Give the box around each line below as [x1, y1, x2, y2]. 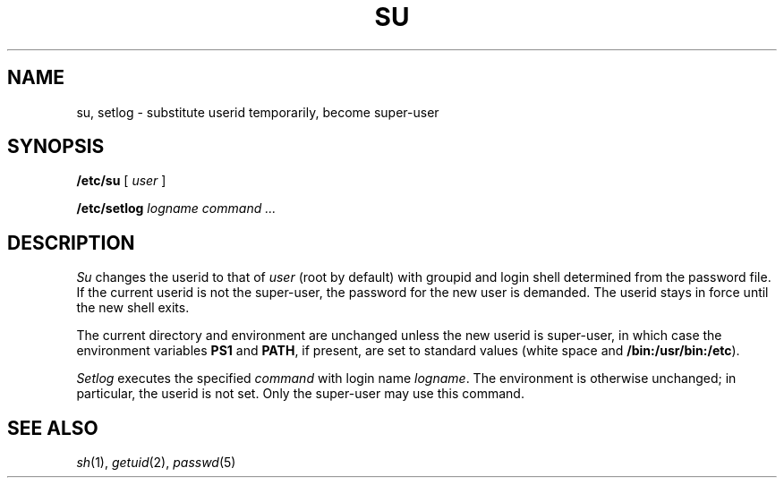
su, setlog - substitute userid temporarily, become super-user [76, 104, 439, 120]
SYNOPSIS [7, 135, 105, 158]
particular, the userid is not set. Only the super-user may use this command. [76, 386, 524, 402]
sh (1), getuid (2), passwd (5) [76, 455, 236, 471]
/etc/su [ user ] [76, 173, 166, 189]
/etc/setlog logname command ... [76, 200, 277, 217]
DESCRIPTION [7, 231, 135, 254]
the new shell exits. [76, 300, 190, 316]
